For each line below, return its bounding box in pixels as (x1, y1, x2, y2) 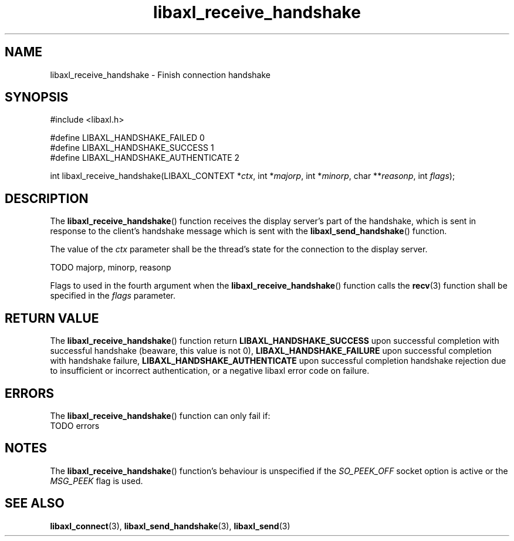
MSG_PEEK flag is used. (50, 475, 143, 486)
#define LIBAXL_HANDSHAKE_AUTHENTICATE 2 (50, 153, 240, 163)
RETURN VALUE (5, 310, 99, 326)
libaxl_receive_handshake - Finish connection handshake (50, 69, 270, 80)
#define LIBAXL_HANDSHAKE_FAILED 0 (50, 133, 205, 143)
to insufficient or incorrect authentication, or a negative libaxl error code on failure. (50, 366, 370, 376)
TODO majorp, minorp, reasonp (50, 262, 171, 273)
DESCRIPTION (5, 191, 89, 206)
